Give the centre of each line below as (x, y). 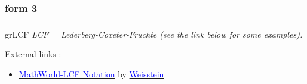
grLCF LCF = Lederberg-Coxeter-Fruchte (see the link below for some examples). (154, 34)
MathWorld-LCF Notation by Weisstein (91, 74)
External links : (33, 54)
